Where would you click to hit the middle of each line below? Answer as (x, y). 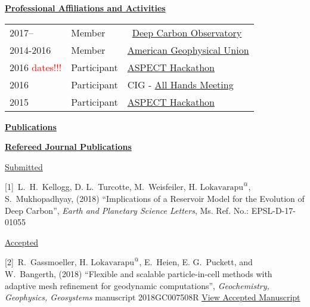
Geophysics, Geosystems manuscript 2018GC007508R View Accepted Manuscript (153, 297)
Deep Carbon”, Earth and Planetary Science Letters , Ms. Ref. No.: (127, 210)
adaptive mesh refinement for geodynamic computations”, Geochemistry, (137, 285)
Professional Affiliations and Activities (85, 8)
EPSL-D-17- (273, 210)
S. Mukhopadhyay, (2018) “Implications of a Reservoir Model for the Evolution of (155, 198)
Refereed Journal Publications (68, 147)
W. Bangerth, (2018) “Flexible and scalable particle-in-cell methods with (139, 273)
